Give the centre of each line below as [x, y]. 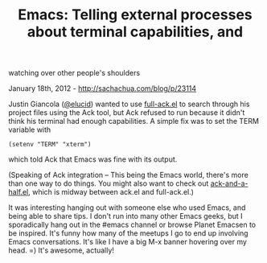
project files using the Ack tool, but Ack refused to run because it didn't [127, 113]
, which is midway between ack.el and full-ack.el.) [111, 192]
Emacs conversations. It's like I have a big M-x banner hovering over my [128, 242]
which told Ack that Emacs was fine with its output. [93, 159]
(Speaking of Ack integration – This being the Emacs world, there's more [129, 175]
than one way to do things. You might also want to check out [109, 183]
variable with [30, 129]
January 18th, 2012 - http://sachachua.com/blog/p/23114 [103, 88]
